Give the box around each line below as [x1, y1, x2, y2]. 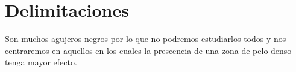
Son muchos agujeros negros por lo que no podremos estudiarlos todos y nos [5, 32, 286, 45]
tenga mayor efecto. [5, 56, 77, 68]
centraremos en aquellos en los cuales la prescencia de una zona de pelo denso [5, 44, 292, 56]
